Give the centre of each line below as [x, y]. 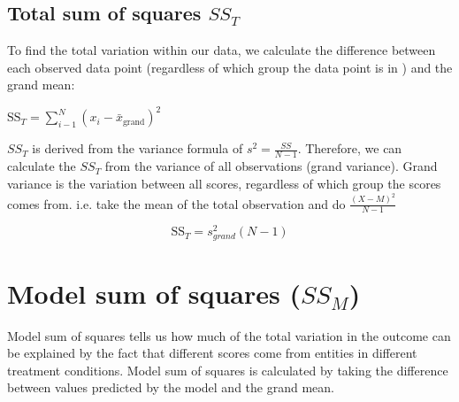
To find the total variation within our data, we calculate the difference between [222, 50]
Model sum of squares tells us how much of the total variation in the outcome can [229, 335]
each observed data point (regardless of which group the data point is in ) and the [230, 67]
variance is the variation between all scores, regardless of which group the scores [224, 183]
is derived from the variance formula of [138, 148]
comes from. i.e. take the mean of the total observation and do [176, 203]
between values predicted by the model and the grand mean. [171, 387]
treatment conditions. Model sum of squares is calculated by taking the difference [228, 370]
